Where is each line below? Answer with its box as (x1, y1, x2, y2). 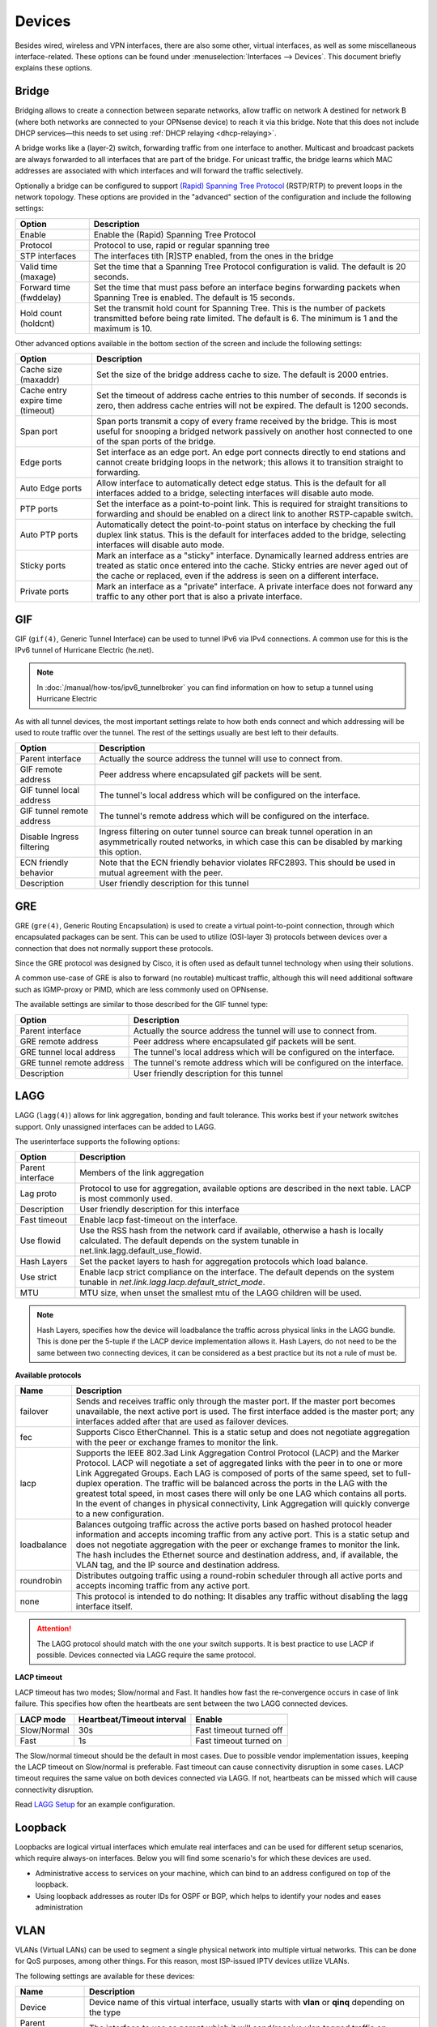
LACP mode (19, 1713, 66, 1725)
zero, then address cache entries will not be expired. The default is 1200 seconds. (95, 400, 409, 411)
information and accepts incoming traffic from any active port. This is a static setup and (75, 1529, 410, 1541)
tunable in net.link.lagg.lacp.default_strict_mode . (79, 1277, 265, 1288)
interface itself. (75, 1601, 134, 1613)
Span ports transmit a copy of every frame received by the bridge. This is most (95, 416, 397, 427)
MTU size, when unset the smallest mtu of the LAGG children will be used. (79, 1288, 362, 1299)
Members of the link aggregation (79, 1168, 205, 1179)
